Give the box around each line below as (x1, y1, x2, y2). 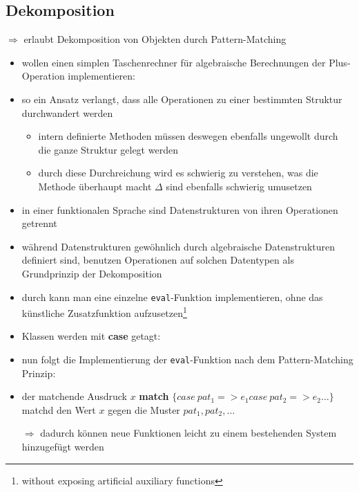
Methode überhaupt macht (38, 179, 152, 193)
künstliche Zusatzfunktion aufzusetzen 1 (21, 304, 187, 320)
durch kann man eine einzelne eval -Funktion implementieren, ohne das (21, 289, 323, 304)
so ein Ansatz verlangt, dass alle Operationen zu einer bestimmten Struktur (21, 91, 342, 106)
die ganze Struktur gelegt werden (38, 142, 178, 156)
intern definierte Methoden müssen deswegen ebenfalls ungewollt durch (38, 129, 338, 143)
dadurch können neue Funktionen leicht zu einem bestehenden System (40, 426, 337, 440)
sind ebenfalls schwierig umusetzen (166, 179, 312, 193)
